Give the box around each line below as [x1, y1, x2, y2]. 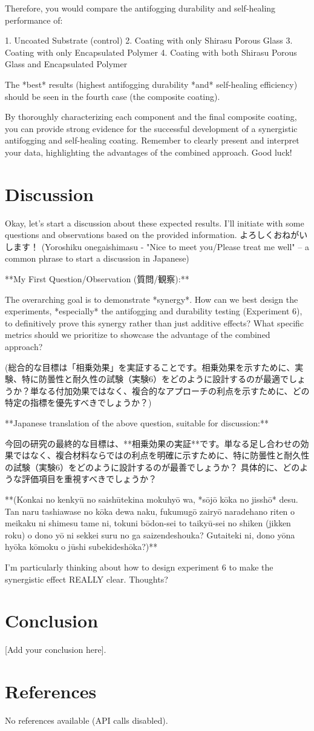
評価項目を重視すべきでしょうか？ [21, 472, 157, 485]
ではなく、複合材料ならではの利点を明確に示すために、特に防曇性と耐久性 [13, 449, 310, 461]
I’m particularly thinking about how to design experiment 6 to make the [5, 560, 273, 573]
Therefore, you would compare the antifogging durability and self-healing [5, 2, 276, 14]
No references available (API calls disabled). [5, 713, 168, 726]
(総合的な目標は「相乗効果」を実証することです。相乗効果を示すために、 [5, 360, 295, 373]
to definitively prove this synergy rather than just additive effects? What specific [5, 316, 304, 329]
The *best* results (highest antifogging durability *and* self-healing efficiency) [5, 78, 298, 90]
